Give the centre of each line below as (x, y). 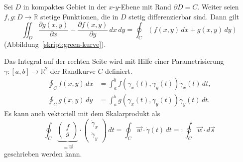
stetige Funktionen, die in (79, 16)
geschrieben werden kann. (43, 154)
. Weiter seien (218, 6)
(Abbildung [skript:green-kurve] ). (55, 44)
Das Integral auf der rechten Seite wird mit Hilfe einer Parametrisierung (114, 61)
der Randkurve (73, 71)
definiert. (119, 71)
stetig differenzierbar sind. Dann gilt (184, 16)
